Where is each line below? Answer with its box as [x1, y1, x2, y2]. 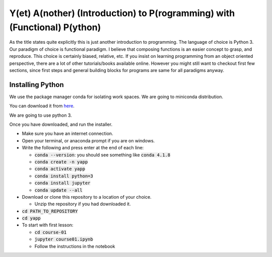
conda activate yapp [34, 166, 86, 172]
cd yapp [22, 215, 41, 221]
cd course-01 [34, 229, 67, 235]
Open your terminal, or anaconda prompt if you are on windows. [22, 137, 155, 143]
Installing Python [9, 80, 64, 89]
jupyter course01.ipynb [34, 236, 93, 242]
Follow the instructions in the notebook [34, 243, 115, 249]
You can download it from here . [9, 103, 75, 109]
